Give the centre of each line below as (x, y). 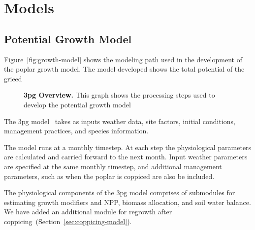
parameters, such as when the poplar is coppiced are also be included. (109, 176)
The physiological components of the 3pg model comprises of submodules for (120, 192)
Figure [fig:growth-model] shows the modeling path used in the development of (123, 59)
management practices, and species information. (76, 131)
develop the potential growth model (77, 104)
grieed (13, 78)
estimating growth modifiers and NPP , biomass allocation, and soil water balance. (127, 202)
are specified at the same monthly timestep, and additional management (113, 166)
